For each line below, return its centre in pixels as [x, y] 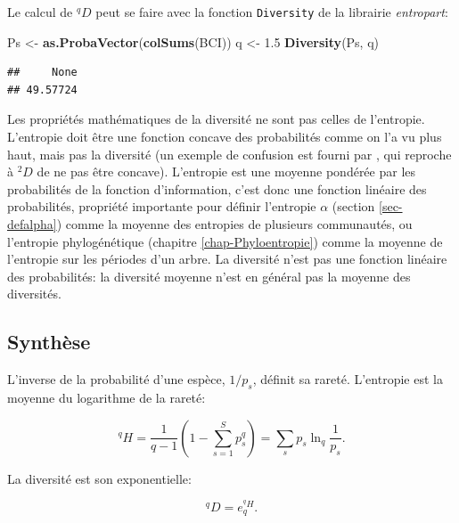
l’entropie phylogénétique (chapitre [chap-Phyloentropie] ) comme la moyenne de [225, 241]
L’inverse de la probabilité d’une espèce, [116, 379]
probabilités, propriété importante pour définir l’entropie [162, 206]
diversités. [34, 294]
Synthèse [49, 342]
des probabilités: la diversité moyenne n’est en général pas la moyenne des [209, 276]
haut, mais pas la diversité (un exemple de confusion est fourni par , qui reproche [229, 154]
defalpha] [32, 224]
